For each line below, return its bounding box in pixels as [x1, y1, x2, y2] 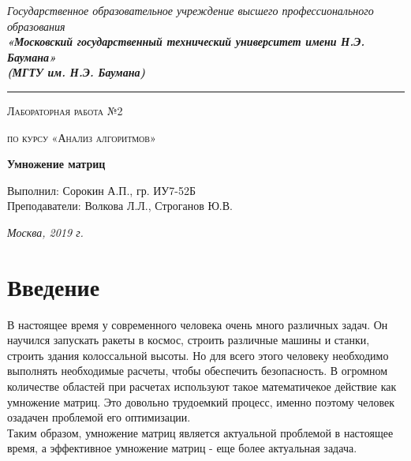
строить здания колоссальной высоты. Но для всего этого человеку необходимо [7, 347, 389, 363]
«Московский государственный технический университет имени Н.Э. [7, 33, 365, 50]
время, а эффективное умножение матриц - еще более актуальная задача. [7, 440, 357, 456]
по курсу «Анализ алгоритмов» [7, 129, 156, 145]
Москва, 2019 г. [7, 223, 84, 240]
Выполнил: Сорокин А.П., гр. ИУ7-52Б [7, 182, 196, 198]
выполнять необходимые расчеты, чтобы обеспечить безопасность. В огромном [7, 362, 388, 379]
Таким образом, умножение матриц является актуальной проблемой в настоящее [7, 424, 394, 440]
